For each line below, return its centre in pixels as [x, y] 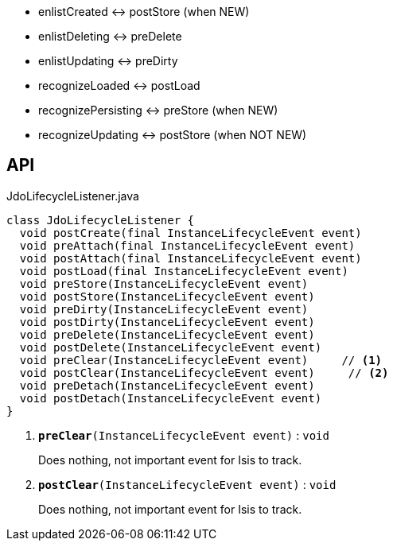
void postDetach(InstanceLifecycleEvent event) [171, 398]
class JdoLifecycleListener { [101, 220]
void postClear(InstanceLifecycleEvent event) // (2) [204, 372]
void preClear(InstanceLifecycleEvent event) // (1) [201, 360]
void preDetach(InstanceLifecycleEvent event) [167, 385]
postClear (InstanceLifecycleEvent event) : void [187, 484]
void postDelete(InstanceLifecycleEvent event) [171, 347]
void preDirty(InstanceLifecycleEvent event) [164, 309]
